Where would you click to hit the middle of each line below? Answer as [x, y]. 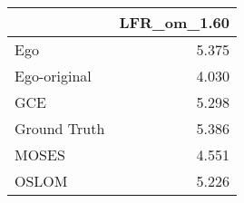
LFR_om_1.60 [174, 22]
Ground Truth [60, 128]
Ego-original [53, 76]
